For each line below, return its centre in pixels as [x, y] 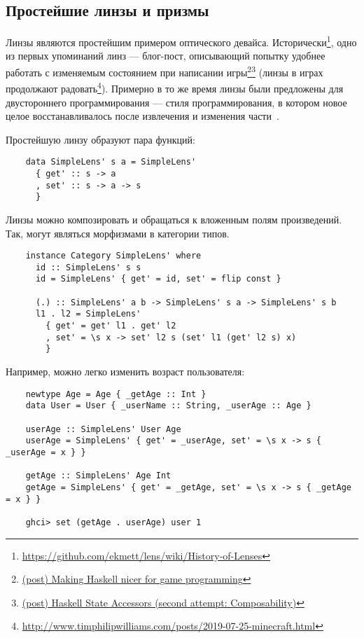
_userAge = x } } [46, 452]
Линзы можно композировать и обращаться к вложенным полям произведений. [174, 219]
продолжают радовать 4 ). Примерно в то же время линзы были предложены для [175, 87]
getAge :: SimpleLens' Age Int [98, 476]
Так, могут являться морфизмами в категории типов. [118, 233]
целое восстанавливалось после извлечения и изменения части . [142, 116]
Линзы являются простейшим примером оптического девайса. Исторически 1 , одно [181, 41]
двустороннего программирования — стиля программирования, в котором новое [176, 102]
